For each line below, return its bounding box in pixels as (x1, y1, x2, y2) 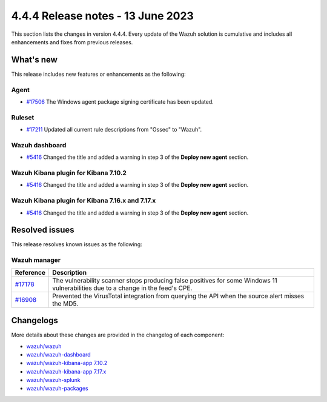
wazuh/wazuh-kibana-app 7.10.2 (26, 360, 108, 367)
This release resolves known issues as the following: (11, 241, 142, 248)
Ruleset (11, 113, 35, 121)
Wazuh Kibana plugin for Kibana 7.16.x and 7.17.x (11, 196, 156, 205)
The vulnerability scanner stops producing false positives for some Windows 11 (52, 276, 278, 284)
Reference (15, 268, 45, 276)
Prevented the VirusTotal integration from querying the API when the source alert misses (52, 292, 305, 300)
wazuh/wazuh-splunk (26, 377, 81, 384)
